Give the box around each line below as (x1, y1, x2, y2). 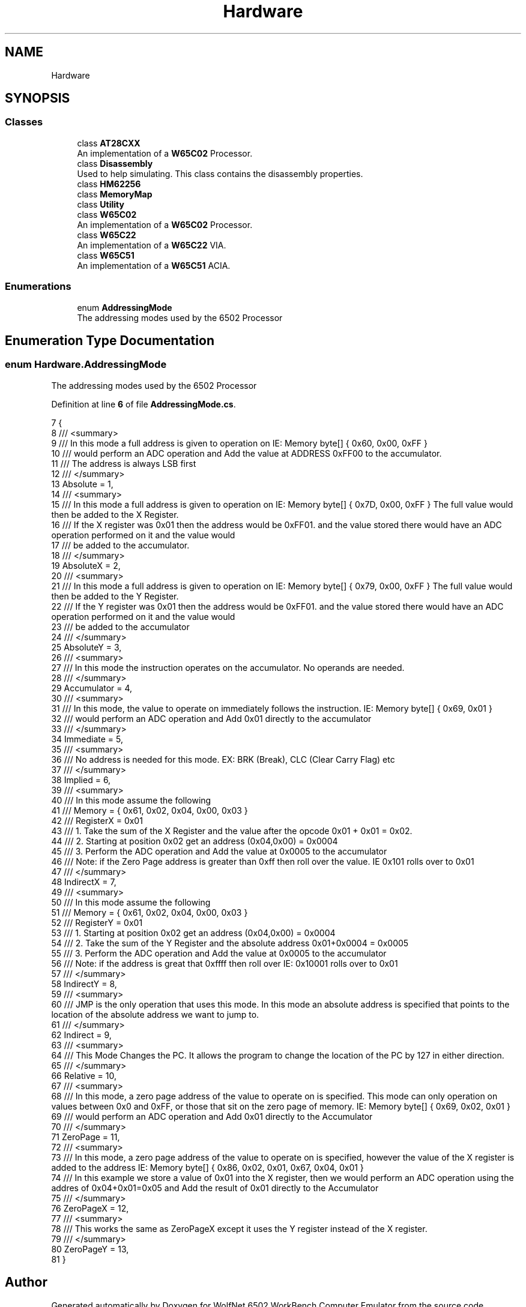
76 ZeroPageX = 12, (51, 1203, 129, 1213)
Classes (5, 116, 43, 128)
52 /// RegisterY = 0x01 (51, 917, 143, 928)
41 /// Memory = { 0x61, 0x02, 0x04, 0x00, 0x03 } (51, 805, 248, 816)
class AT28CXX (77, 137, 141, 148)
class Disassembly (77, 158, 153, 169)
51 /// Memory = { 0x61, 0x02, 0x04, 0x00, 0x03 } (51, 907, 248, 918)
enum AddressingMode (77, 302, 172, 313)
